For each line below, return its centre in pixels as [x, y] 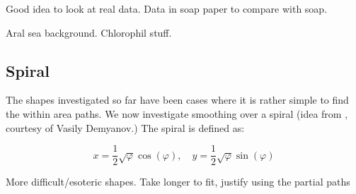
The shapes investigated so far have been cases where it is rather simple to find [177, 100]
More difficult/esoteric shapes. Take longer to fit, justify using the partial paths [178, 182]
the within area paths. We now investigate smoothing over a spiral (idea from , [177, 113]
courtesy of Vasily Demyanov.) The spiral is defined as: [125, 127]
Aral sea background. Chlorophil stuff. [89, 32]
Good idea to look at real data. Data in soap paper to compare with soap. [167, 8]
